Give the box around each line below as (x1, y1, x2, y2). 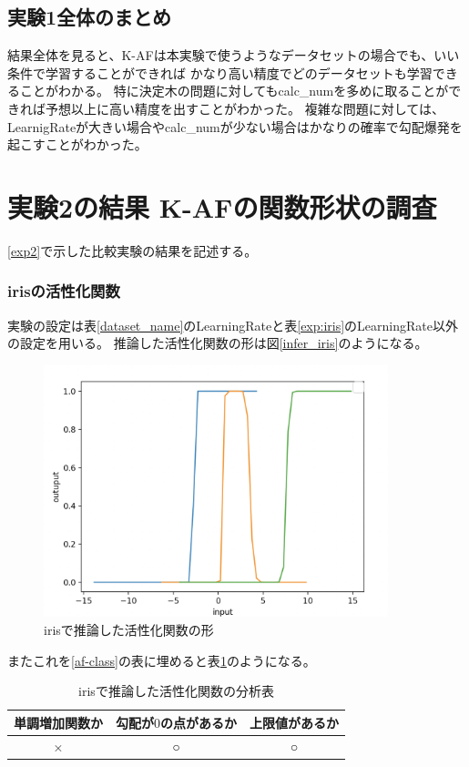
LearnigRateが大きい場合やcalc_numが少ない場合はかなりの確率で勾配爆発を (7, 117, 463, 136)
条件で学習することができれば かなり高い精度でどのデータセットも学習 (7, 63, 433, 82)
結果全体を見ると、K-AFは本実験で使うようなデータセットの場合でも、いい (7, 46, 460, 65)
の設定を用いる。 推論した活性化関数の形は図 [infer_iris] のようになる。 (7, 333, 428, 353)
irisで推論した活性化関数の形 (44, 619, 214, 639)
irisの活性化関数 (7, 280, 120, 302)
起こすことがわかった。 (7, 135, 148, 154)
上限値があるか (250, 712, 339, 731)
